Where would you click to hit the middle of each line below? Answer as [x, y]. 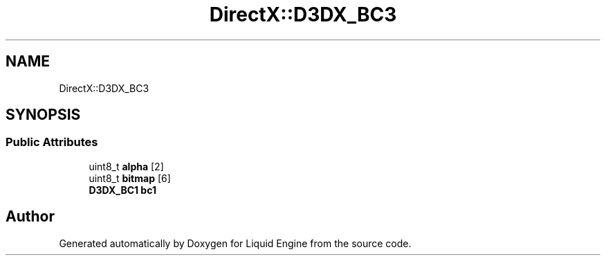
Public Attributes [52, 142]
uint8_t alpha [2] [126, 166]
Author [30, 217]
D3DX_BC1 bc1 [122, 190]
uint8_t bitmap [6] [130, 178]
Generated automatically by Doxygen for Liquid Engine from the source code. [235, 243]
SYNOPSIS [43, 115]
